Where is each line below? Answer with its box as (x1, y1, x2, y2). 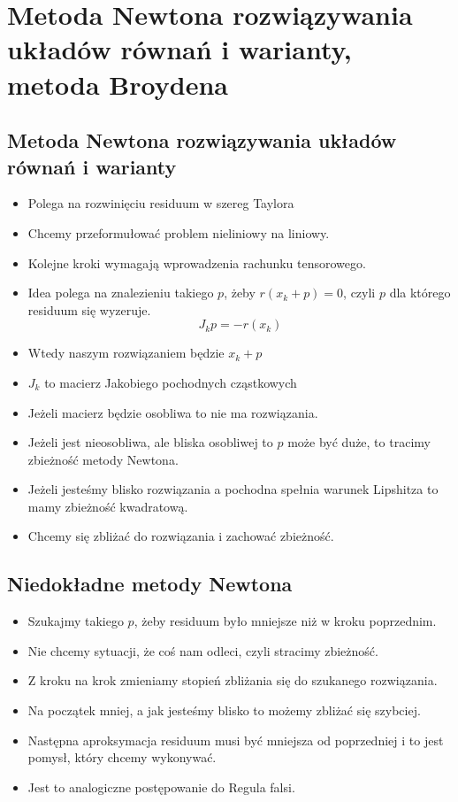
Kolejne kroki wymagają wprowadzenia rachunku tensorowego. (27, 253, 366, 272)
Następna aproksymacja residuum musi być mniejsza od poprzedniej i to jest (27, 730, 444, 749)
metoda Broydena (7, 66, 228, 102)
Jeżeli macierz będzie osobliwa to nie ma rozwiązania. (27, 403, 318, 421)
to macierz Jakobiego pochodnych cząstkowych (44, 373, 297, 391)
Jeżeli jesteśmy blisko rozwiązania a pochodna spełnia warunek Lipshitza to (27, 480, 439, 498)
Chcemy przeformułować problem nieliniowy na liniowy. (27, 223, 330, 242)
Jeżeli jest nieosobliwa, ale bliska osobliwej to (27, 433, 273, 451)
